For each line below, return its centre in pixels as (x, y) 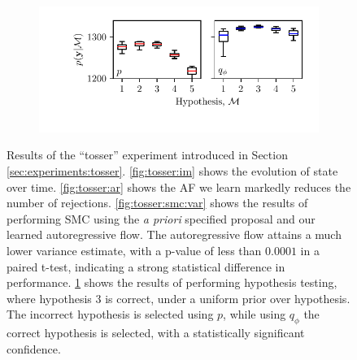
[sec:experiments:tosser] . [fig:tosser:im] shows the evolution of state (172, 170)
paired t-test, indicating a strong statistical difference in (146, 266)
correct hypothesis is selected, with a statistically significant (156, 333)
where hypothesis (49, 298)
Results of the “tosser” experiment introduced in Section (147, 155)
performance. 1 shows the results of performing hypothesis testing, (172, 282)
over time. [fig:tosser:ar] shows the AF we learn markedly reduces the (179, 187)
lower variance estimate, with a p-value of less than (134, 250)
